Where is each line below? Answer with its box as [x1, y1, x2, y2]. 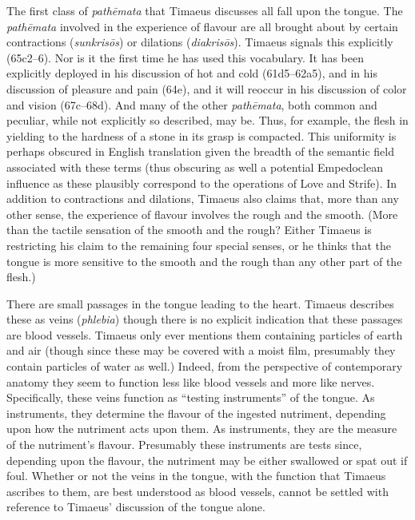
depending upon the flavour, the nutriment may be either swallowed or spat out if [6, 451, 408, 468]
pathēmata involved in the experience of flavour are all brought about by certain [6, 18, 398, 34]
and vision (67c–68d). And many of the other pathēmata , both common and [6, 96, 377, 113]
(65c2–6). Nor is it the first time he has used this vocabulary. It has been [6, 49, 365, 65]
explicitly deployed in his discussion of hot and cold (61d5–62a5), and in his [6, 65, 377, 81]
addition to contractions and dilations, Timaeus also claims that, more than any [6, 190, 399, 207]
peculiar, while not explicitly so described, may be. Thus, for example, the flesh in [6, 112, 409, 129]
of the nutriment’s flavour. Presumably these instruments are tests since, [6, 436, 362, 453]
